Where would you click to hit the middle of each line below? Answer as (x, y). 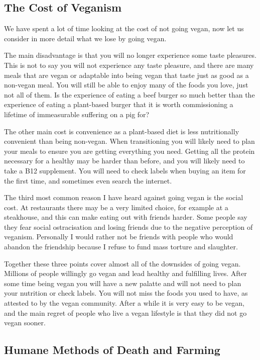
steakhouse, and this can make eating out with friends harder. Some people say (126, 217)
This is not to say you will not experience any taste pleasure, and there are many (129, 65)
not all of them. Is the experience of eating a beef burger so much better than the (129, 94)
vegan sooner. (25, 323)
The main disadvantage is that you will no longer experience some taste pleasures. (130, 55)
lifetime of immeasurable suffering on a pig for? (77, 114)
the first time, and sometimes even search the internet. (88, 180)
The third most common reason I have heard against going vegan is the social (124, 197)
